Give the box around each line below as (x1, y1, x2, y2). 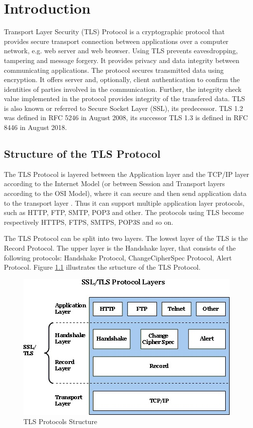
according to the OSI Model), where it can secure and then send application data (4, 188, 247, 198)
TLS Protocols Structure (23, 416, 97, 427)
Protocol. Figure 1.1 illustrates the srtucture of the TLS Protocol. (4, 262, 201, 272)
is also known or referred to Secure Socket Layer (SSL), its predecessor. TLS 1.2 (4, 103, 243, 113)
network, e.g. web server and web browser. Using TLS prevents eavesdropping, (4, 45, 238, 56)
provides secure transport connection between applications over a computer (4, 36, 229, 46)
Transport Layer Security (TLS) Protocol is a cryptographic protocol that (4, 26, 225, 37)
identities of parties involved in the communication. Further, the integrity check (4, 84, 242, 94)
